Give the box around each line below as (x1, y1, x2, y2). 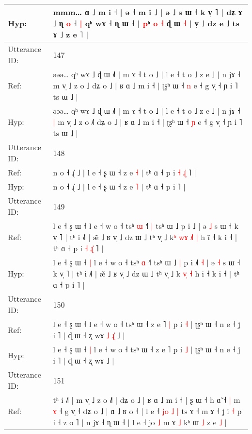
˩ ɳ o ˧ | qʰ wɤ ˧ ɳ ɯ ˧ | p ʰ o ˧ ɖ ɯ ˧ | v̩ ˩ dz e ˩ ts (53, 17, 239, 29)
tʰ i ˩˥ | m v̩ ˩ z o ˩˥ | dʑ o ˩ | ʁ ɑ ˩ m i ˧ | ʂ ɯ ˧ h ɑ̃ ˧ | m (53, 394, 240, 405)
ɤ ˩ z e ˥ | (53, 29, 89, 40)
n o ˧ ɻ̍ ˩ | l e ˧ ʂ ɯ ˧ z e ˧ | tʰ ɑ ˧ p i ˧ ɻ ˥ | (53, 167, 196, 178)
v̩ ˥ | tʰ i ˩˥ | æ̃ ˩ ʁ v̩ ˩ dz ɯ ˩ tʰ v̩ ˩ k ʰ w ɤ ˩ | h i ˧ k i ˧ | (53, 231, 237, 243)
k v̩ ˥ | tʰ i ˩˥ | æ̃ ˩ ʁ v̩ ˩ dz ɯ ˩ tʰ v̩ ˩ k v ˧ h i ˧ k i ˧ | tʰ (53, 268, 240, 279)
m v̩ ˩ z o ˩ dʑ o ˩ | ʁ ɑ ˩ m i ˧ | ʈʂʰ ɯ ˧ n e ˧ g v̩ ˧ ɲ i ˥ (53, 80, 238, 91)
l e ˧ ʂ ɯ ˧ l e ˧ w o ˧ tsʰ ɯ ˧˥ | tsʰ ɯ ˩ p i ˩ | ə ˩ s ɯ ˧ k (53, 220, 238, 231)
